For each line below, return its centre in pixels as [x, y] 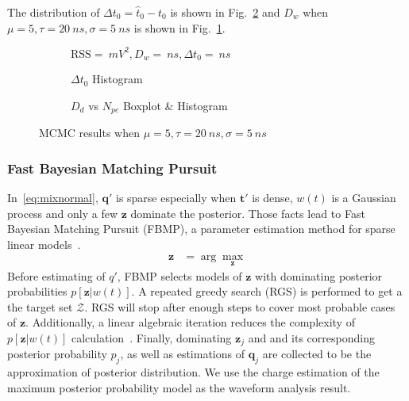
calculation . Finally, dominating [151, 338]
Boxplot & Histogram [175, 105]
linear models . [44, 244]
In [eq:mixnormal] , [53, 197]
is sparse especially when [176, 197]
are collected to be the [317, 354]
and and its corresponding [311, 338]
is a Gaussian [364, 197]
